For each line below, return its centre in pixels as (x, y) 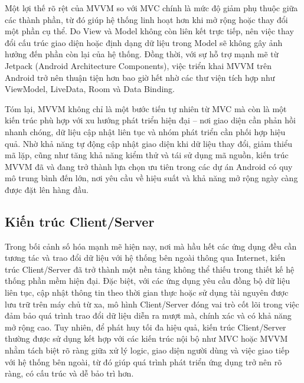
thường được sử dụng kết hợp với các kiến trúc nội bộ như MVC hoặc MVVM (146, 338)
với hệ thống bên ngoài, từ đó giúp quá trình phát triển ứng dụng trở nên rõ (143, 361)
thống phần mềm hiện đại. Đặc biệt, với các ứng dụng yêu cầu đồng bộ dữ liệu (148, 281)
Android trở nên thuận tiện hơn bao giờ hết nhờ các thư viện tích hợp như (140, 77)
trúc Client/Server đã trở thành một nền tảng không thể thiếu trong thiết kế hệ (150, 269)
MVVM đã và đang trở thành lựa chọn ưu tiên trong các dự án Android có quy (149, 166)
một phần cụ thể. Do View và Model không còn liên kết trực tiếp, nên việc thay (149, 31)
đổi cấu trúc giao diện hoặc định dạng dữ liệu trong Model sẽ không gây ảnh (144, 42)
